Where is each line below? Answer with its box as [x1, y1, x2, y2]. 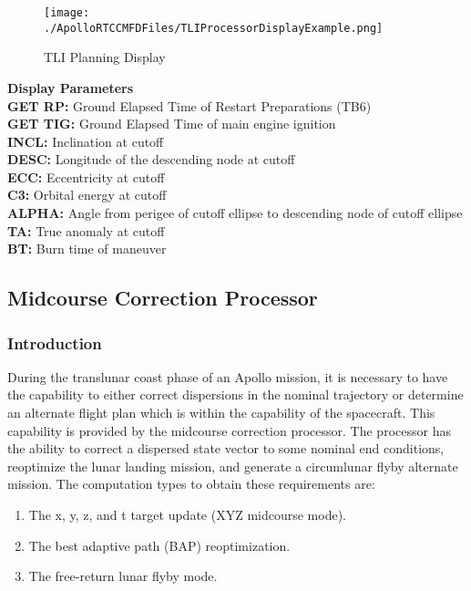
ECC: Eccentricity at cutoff [7, 167, 165, 186]
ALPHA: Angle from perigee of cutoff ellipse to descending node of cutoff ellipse [7, 203, 463, 223]
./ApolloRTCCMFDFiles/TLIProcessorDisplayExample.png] [44, 21, 384, 35]
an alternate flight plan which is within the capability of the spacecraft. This [7, 403, 435, 422]
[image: [44, 6, 90, 19]
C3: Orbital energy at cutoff [7, 185, 167, 204]
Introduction [7, 331, 102, 354]
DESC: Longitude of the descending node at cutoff [7, 150, 295, 169]
